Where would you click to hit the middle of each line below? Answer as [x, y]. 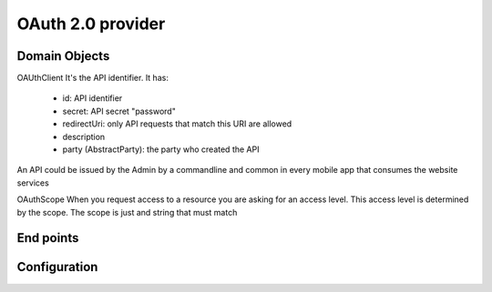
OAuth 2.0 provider [91, 24]
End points [48, 238]
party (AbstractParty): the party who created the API [161, 149]
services [33, 183]
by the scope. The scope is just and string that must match [127, 212]
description [84, 136]
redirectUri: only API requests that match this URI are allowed [177, 124]
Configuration [57, 267]
